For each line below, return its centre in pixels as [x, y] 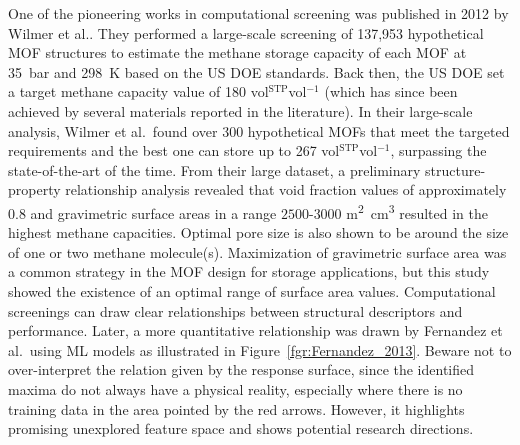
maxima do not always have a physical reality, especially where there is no [235, 388]
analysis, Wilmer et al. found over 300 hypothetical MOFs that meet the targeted [259, 130]
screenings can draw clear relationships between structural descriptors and [235, 310]
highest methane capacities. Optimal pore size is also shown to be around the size [258, 232]
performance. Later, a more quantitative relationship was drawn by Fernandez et [255, 330]
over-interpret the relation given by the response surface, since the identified [241, 369]
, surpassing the [438, 150]
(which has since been [391, 91]
